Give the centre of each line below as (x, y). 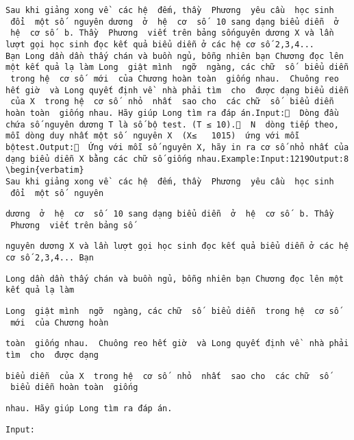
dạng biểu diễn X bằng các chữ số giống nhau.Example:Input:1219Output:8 (177, 159)
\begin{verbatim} (45, 170)
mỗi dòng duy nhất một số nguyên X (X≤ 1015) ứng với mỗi (153, 136)
